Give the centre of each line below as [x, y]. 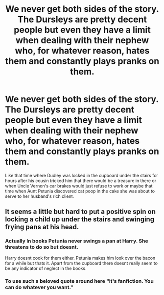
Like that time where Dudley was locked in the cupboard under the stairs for [82, 175]
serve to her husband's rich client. [40, 196]
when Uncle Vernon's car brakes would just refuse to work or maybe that [79, 186]
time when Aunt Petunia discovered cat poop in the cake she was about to [80, 191]
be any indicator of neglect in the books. [46, 268]
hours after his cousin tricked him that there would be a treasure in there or [81, 181]
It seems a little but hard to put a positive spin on [80, 212]
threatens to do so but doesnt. [42, 247]
